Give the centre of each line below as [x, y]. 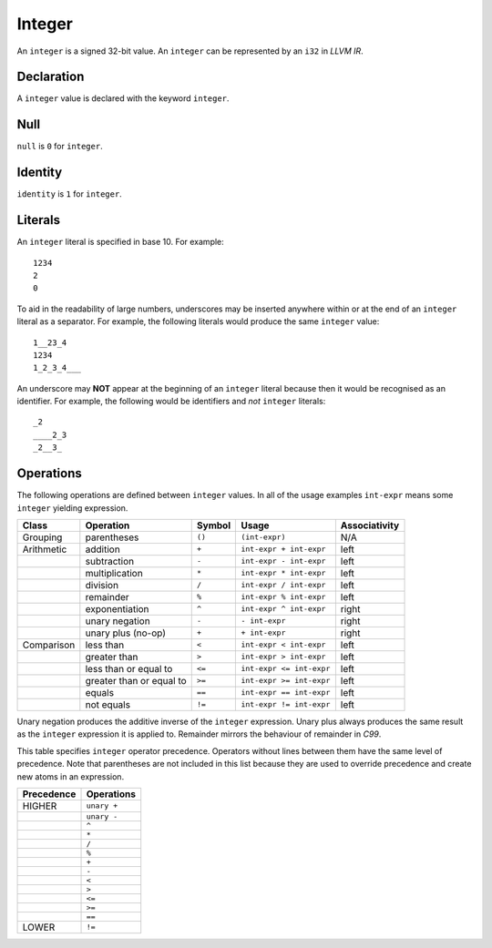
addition [102, 549]
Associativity [370, 525]
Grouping [42, 537]
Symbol [214, 525]
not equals [108, 704]
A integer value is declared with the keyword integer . [123, 98]
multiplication [114, 573]
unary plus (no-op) [126, 633]
